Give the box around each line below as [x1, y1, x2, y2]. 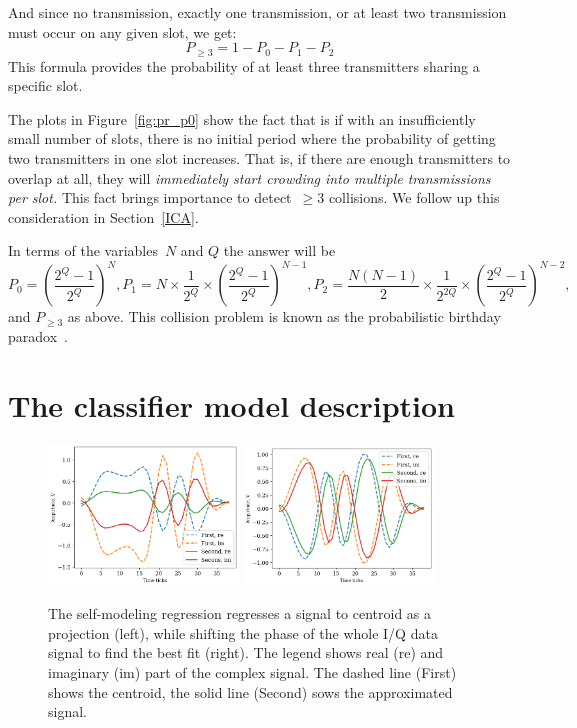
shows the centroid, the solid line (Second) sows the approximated [48, 681, 453, 702]
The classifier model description [8, 384, 455, 425]
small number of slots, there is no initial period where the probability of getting [8, 128, 496, 149]
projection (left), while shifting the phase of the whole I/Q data [48, 622, 438, 643]
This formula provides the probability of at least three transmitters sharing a [8, 55, 480, 76]
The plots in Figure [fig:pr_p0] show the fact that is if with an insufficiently [8, 108, 476, 129]
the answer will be [223, 240, 336, 261]
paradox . [8, 326, 68, 347]
